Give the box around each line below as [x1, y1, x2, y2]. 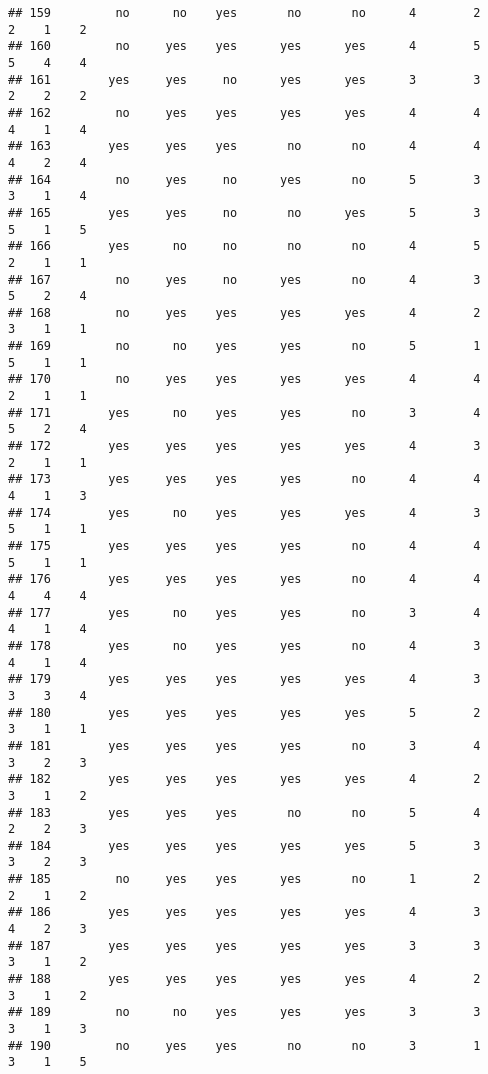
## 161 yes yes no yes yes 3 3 [8, 72, 481, 87]
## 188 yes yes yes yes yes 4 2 [8, 972, 481, 987]
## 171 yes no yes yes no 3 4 [8, 405, 481, 420]
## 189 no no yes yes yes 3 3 [8, 1005, 481, 1020]
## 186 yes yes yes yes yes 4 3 [8, 905, 481, 920]
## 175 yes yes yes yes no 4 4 [8, 539, 481, 553]
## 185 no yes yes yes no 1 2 [8, 872, 481, 887]
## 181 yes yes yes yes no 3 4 [8, 738, 481, 753]
